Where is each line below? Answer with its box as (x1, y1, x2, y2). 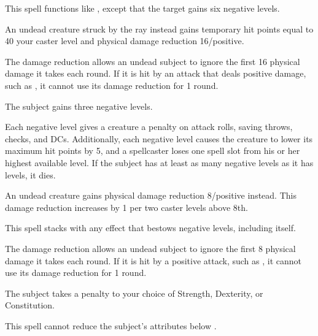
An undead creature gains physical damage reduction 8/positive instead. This (5, 189, 297, 202)
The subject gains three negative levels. (5, 99, 153, 112)
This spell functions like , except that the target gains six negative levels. (5, 2, 280, 14)
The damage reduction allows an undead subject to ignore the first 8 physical (5, 242, 296, 254)
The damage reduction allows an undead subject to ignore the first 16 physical (5, 55, 300, 67)
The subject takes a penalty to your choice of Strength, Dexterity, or (5, 286, 263, 299)
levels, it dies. (5, 168, 56, 181)
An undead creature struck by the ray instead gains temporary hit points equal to (5, 22, 314, 35)
